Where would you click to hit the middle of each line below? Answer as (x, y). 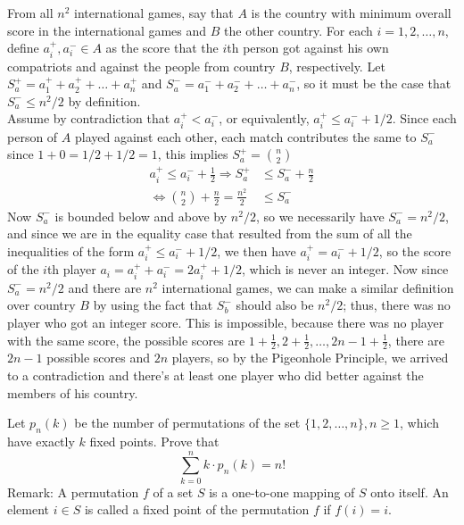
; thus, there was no (397, 305)
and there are (105, 287)
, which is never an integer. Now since (345, 269)
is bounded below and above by (141, 216)
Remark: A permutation (73, 492)
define (23, 48)
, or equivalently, (264, 118)
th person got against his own (308, 48)
